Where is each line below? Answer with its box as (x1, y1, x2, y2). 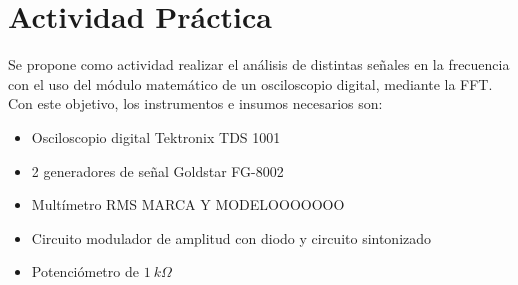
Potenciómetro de (31, 261, 139, 282)
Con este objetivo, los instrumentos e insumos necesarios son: (8, 93, 383, 114)
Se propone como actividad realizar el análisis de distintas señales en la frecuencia (8, 54, 510, 75)
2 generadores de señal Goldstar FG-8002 (31, 160, 284, 181)
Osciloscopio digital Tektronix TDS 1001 (31, 126, 281, 147)
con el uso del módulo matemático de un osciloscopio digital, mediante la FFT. (8, 73, 493, 94)
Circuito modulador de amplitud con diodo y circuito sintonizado (31, 227, 432, 248)
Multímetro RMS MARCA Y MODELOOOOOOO (31, 194, 345, 215)
